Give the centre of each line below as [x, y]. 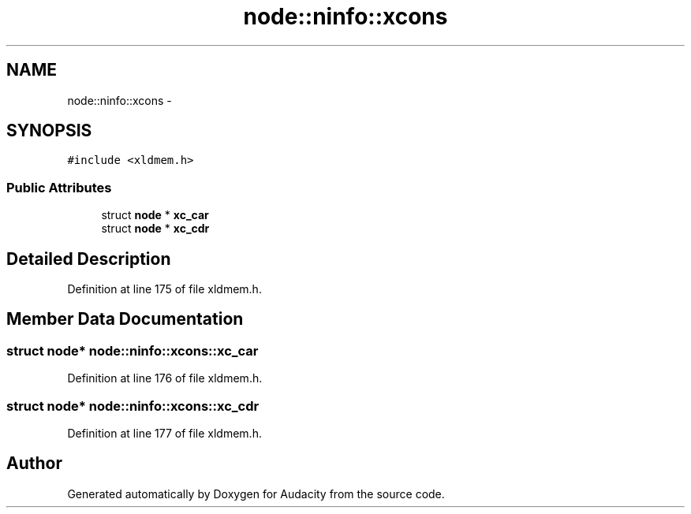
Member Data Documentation [125, 319]
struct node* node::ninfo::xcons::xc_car [133, 350]
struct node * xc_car [155, 215]
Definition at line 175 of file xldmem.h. [164, 289]
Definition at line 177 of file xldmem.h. [164, 433]
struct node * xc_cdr [155, 229]
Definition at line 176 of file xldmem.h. [165, 378]
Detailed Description [89, 259]
